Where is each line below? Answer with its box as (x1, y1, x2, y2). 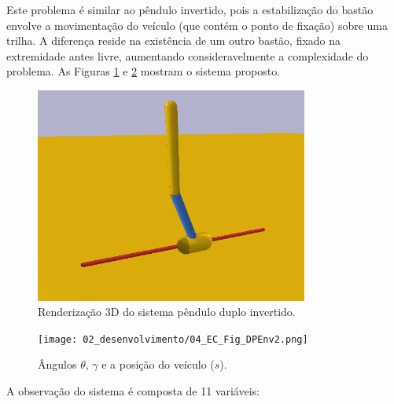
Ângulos (38, 356, 77, 373)
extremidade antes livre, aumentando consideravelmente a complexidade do (6, 47, 369, 64)
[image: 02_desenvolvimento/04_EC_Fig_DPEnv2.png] (38, 333, 308, 345)
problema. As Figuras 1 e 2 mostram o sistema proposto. (6, 63, 281, 79)
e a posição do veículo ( (101, 356, 215, 373)
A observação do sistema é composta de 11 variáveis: (6, 383, 260, 399)
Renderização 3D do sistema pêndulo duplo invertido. (38, 303, 296, 320)
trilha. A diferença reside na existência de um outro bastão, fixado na (6, 32, 341, 49)
